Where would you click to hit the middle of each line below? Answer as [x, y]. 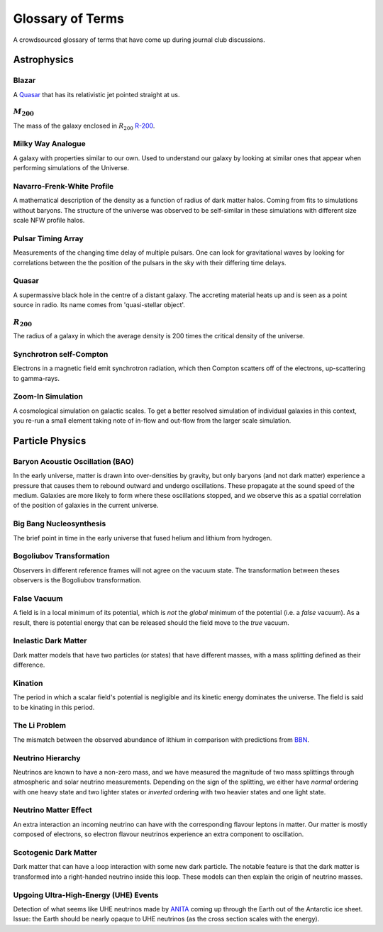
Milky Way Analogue [50, 144]
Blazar [24, 80]
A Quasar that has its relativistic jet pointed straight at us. [96, 94]
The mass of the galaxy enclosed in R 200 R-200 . [84, 126]
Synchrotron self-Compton [61, 354]
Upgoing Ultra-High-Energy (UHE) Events [86, 895]
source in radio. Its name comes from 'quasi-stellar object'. [99, 305]
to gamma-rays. [37, 378]
